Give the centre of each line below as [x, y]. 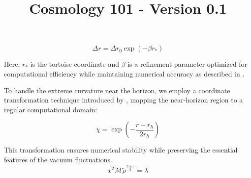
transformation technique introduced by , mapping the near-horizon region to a [124, 100]
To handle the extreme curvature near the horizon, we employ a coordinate [117, 90]
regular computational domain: [51, 109]
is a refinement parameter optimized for [188, 64]
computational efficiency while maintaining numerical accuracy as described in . [124, 73]
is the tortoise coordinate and [75, 64]
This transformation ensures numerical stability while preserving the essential [121, 150]
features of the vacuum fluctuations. [58, 159]
